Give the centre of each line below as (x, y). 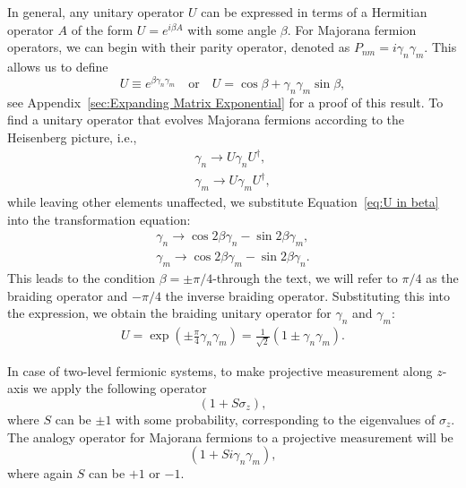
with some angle (232, 29)
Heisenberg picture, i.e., (72, 137)
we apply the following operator (120, 388)
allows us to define (58, 66)
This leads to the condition (82, 278)
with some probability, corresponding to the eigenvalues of (276, 420)
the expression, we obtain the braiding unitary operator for (169, 313)
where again (40, 473)
